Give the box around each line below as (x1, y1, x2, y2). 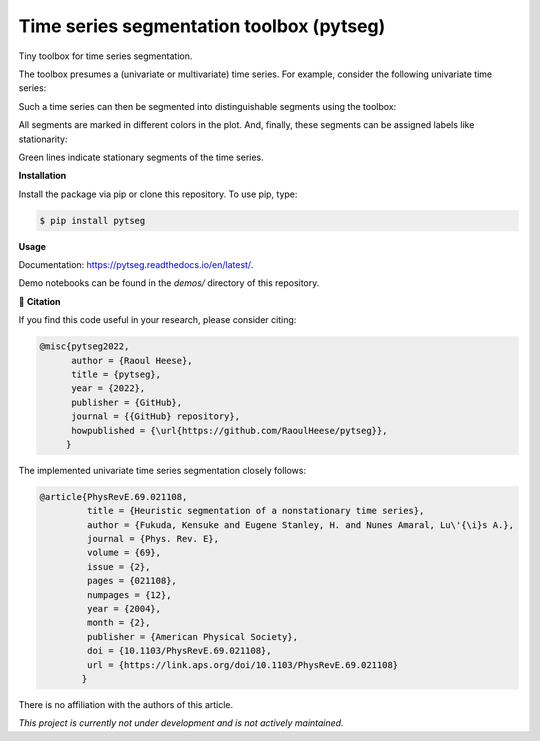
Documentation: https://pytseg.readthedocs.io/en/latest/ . (18, 259, 254, 271)
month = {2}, (86, 617, 151, 629)
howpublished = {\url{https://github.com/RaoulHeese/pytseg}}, (71, 425, 388, 436)
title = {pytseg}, (71, 368, 162, 380)
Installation (18, 170, 67, 182)
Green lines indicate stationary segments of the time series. (18, 151, 264, 163)
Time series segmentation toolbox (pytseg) (18, 15, 386, 37)
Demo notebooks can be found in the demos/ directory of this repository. (18, 277, 320, 289)
